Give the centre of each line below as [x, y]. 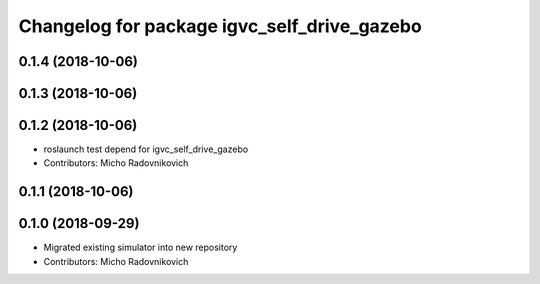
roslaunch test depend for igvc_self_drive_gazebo [146, 149]
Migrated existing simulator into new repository [140, 247]
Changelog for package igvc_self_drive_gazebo [220, 26]
